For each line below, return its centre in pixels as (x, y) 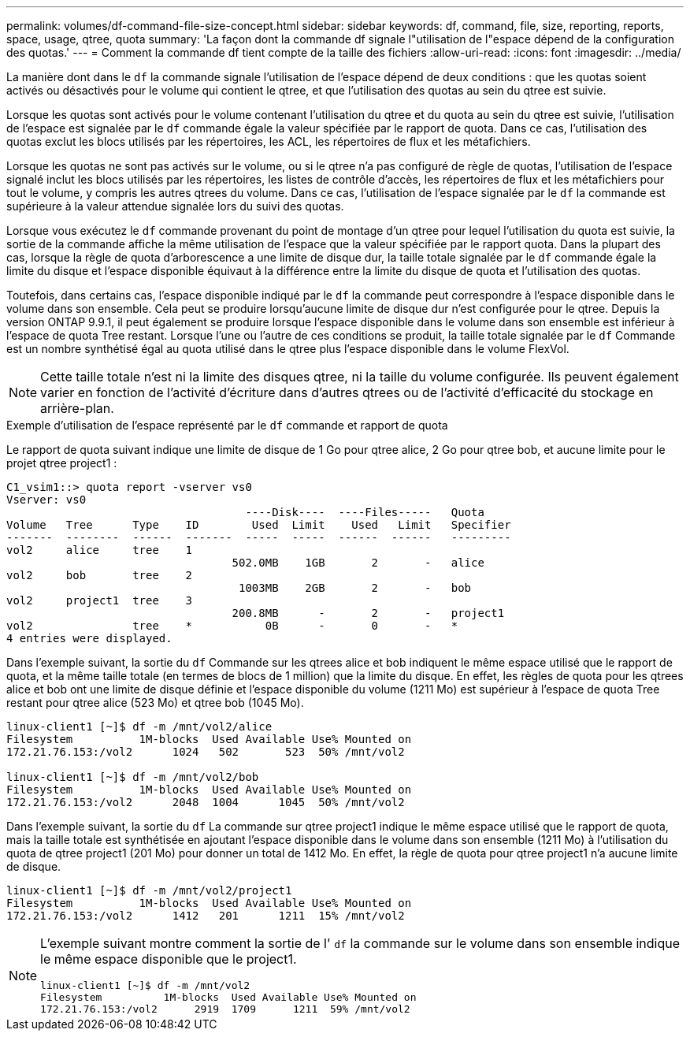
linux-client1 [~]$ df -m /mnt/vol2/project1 (149, 890)
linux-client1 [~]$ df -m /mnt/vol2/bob (133, 777)
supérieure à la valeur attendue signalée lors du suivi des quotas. (175, 206)
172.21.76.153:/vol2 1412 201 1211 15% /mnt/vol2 (206, 916)
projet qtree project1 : (62, 463)
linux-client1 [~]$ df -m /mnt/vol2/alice (139, 727)
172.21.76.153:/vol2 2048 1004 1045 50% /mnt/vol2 (206, 802)
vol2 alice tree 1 (100, 550)
